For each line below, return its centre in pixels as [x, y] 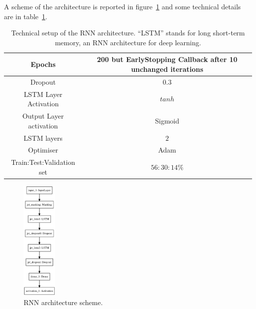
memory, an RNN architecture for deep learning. [128, 42]
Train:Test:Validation [43, 162]
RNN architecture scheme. [63, 302]
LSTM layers [43, 138]
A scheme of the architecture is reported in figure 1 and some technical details [123, 6]
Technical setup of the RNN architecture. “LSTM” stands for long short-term [128, 33]
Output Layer [43, 116]
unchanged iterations [167, 69]
